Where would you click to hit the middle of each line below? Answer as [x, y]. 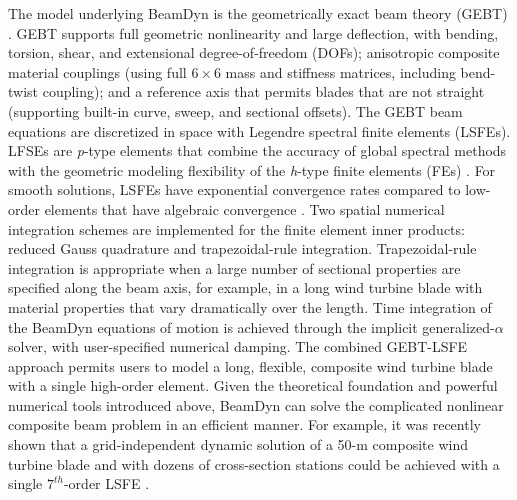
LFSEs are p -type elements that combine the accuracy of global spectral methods [257, 150]
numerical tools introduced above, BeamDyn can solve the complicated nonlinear [256, 404]
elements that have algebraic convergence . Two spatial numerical [244, 208]
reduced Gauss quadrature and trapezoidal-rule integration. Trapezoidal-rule [242, 248]
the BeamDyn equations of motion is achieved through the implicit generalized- [251, 326]
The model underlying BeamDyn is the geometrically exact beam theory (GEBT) [258, 13]
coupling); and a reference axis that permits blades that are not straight [263, 91]
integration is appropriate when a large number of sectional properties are [234, 267]
